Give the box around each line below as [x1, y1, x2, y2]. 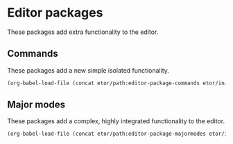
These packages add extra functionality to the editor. [7, 28, 159, 36]
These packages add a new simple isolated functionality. [7, 66, 170, 74]
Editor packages [7, 5, 103, 21]
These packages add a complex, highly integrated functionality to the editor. [7, 117, 225, 125]
